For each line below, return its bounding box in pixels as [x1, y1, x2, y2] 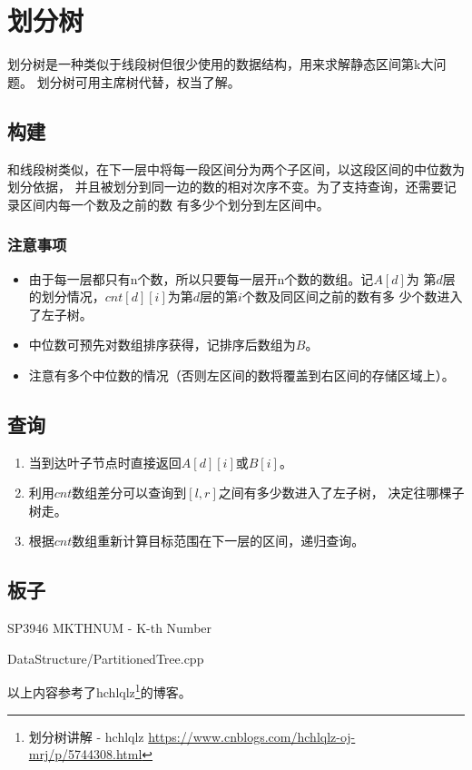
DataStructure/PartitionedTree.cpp [7, 648, 204, 667]
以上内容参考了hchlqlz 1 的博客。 [7, 680, 192, 702]
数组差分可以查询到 [72, 483, 187, 502]
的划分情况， [28, 287, 105, 306]
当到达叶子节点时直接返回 [28, 452, 182, 471]
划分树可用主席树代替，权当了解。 [36, 72, 241, 91]
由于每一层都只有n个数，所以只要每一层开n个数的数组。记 [28, 269, 374, 288]
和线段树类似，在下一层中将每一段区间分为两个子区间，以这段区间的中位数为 [7, 159, 465, 178]
